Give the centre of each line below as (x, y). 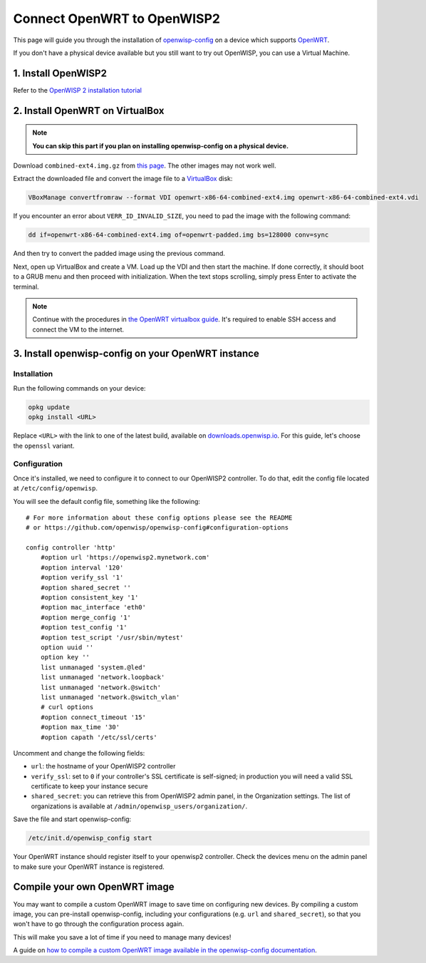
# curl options (67, 707)
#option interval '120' (82, 567)
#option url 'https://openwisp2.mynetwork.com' (125, 557)
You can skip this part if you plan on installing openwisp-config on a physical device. (160, 145)
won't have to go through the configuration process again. (99, 924)
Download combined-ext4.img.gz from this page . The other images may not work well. (145, 166)
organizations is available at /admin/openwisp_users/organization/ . (139, 806)
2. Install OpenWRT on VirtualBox (89, 110)
